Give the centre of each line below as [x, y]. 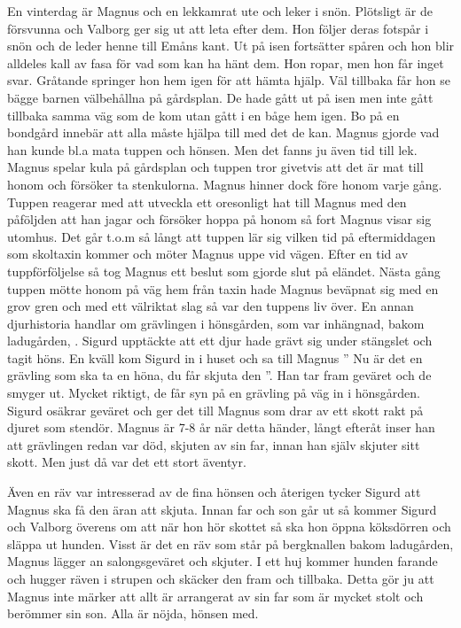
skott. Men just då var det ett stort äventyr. [127, 462]
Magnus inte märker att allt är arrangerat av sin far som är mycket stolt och [215, 596]
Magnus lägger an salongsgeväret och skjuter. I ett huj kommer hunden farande [223, 561]
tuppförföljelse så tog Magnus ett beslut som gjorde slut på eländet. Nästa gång [224, 271]
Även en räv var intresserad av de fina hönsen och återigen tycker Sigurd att [214, 492]
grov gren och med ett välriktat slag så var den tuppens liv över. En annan [211, 306]
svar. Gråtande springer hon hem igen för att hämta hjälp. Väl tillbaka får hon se [229, 80]
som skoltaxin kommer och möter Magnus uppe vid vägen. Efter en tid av [208, 254]
